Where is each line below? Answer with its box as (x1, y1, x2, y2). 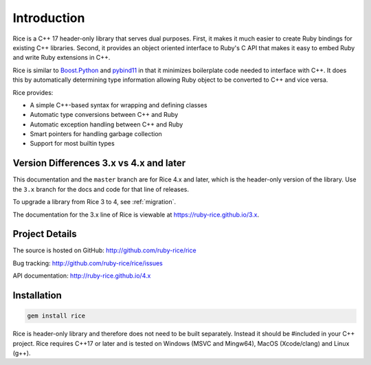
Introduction (12, 10, 85, 25)
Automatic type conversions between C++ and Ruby (30, 111, 179, 119)
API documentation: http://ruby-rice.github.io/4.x (12, 272, 151, 280)
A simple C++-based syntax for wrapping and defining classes (30, 100, 207, 109)
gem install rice (27, 312, 86, 320)
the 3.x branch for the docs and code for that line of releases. (12, 185, 189, 193)
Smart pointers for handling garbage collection (30, 130, 163, 138)
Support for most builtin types (30, 140, 115, 148)
